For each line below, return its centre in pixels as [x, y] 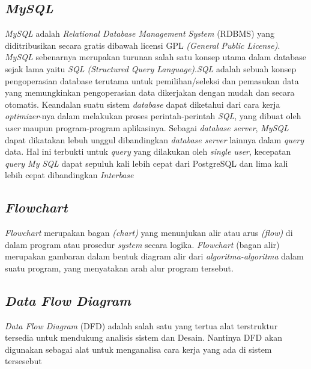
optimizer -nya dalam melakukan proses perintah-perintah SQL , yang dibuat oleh [153, 116]
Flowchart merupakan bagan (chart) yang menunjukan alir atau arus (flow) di [149, 233]
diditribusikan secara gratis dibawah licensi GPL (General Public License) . [143, 45]
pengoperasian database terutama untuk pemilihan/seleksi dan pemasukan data [152, 80]
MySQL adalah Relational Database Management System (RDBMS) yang [140, 33]
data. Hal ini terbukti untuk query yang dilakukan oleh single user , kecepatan [148, 151]
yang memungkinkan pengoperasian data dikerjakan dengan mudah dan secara [150, 92]
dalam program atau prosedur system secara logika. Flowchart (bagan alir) [142, 244]
